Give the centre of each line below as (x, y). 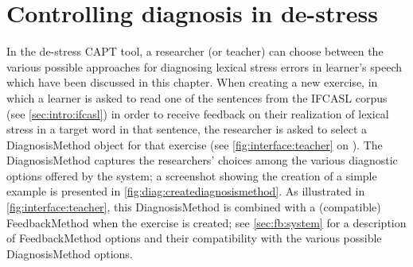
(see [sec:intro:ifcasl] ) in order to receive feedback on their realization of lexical (198, 113)
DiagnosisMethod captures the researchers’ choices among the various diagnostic (202, 160)
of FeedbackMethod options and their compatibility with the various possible (194, 238)
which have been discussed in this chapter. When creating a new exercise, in (192, 82)
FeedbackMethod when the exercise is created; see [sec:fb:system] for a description (206, 222)
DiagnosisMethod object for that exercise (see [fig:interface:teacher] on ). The (195, 144)
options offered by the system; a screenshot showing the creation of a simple (192, 175)
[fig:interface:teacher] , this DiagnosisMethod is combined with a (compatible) (194, 207)
